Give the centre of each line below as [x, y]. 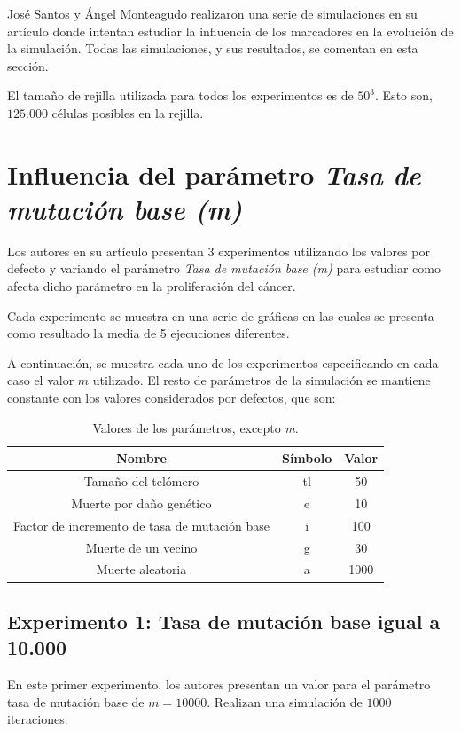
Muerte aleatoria [141, 569]
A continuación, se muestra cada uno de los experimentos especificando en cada [223, 362]
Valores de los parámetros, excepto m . [195, 427]
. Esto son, [404, 95]
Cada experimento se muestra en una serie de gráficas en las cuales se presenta [221, 315]
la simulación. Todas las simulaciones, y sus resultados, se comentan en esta [213, 48]
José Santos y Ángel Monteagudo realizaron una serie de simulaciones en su [212, 13]
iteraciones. [38, 719]
